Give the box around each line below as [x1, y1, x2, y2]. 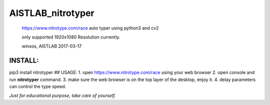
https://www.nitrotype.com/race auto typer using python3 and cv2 [21, 25, 159, 31]
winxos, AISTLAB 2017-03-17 [21, 43, 82, 49]
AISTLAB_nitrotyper [9, 7, 94, 18]
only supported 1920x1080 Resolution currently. [21, 34, 120, 40]
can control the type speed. [9, 83, 66, 89]
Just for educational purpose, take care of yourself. [9, 92, 116, 98]
